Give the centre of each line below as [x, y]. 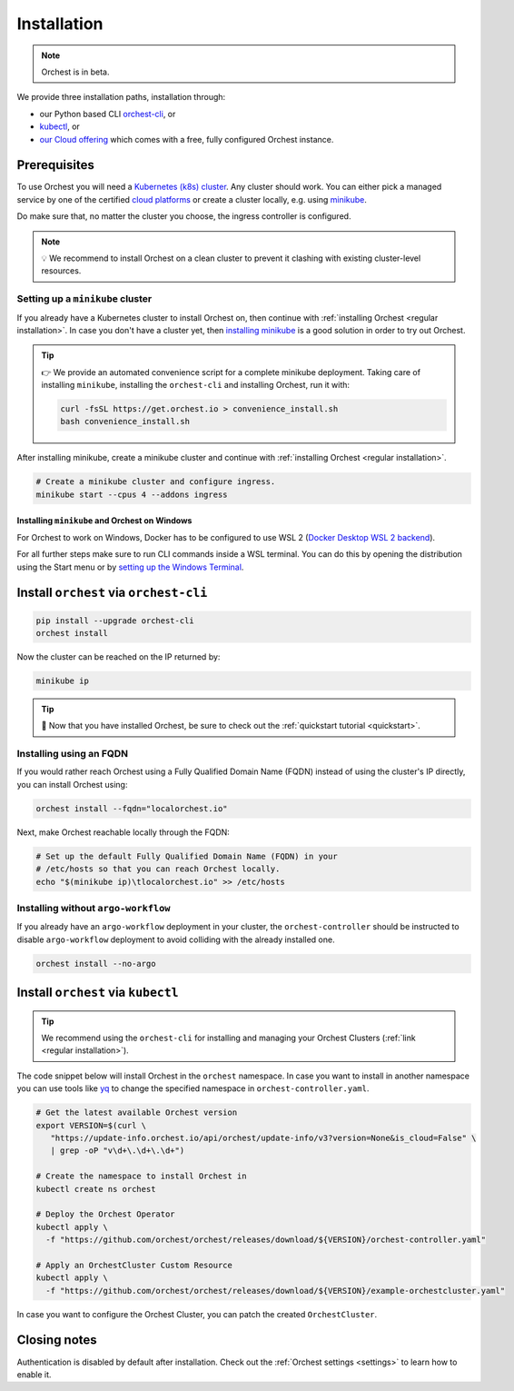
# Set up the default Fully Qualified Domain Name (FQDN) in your [187, 856]
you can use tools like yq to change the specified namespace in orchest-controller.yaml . [193, 1088]
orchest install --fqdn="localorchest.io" [132, 808]
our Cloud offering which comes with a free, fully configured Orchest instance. [187, 139]
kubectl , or [60, 126]
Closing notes [57, 1340]
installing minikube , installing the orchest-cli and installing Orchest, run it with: [195, 385]
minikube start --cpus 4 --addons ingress [132, 494]
